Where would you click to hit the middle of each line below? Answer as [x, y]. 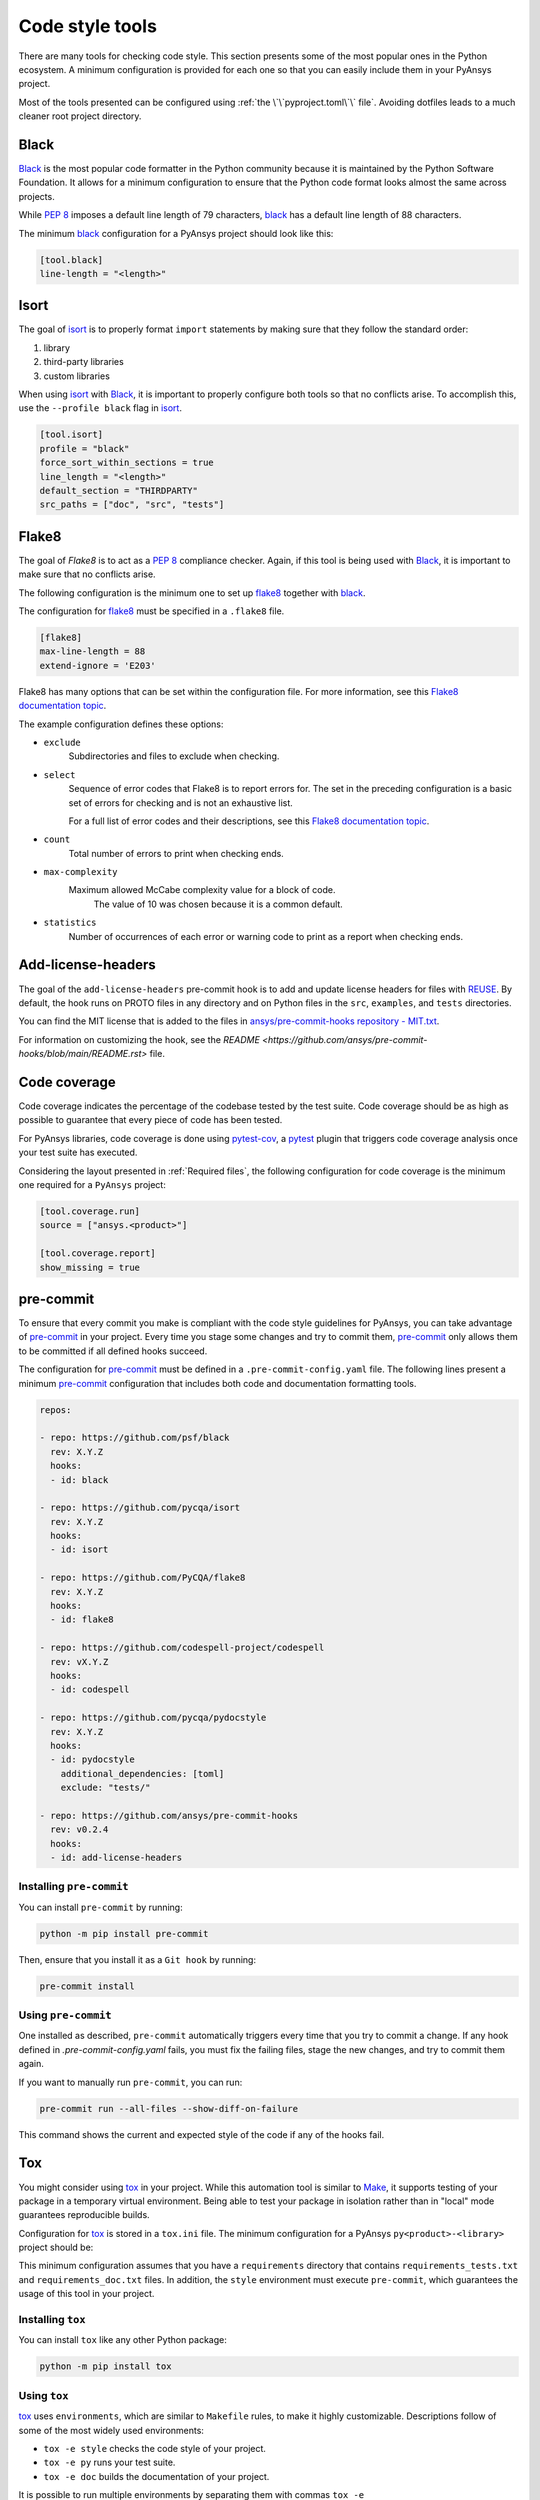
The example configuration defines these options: [121, 724]
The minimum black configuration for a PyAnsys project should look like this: [176, 233]
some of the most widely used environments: [111, 2430]
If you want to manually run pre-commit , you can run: [130, 2082]
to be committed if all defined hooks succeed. [113, 1351]
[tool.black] [71, 259]
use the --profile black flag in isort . [100, 408]
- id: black [79, 1479]
